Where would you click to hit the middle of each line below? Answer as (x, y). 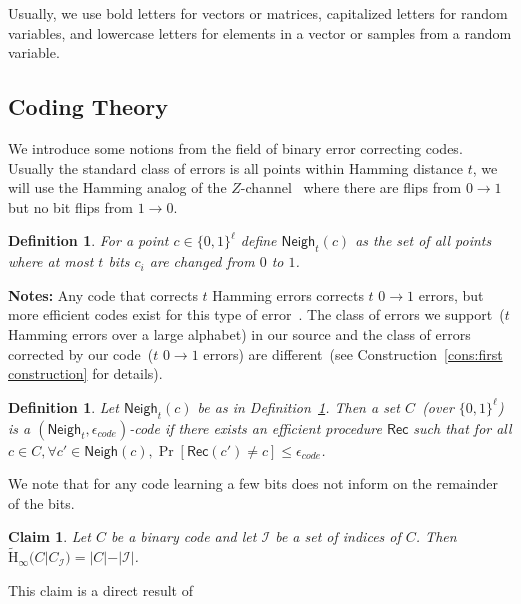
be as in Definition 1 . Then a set (298, 406)
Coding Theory (88, 106)
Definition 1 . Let (63, 406)
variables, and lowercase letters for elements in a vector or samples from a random (260, 32)
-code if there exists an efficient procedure (255, 427)
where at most (51, 261)
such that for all (462, 427)
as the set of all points (423, 240)
